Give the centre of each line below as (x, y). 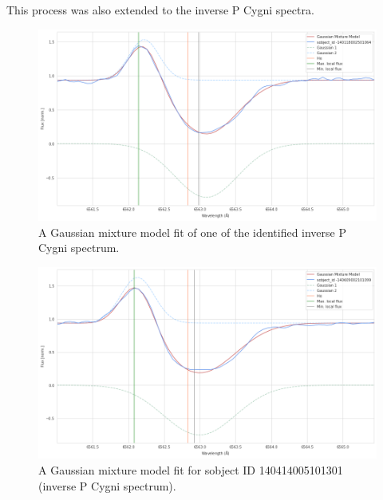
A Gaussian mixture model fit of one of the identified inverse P (192, 232)
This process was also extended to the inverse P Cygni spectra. (160, 10)
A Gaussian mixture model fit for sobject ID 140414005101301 (191, 469)
